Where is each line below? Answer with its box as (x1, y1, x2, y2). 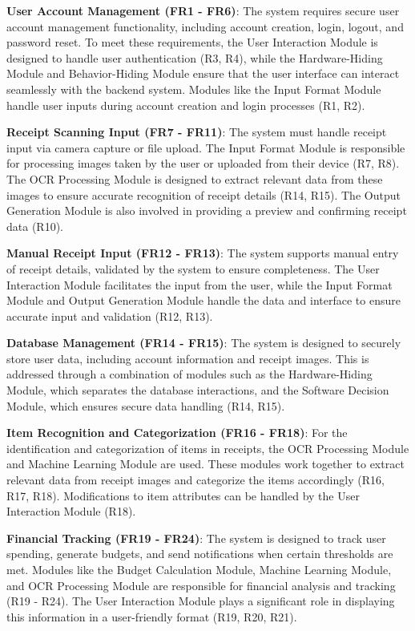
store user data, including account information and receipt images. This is (6, 350, 369, 366)
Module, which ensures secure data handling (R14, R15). (6, 397, 285, 414)
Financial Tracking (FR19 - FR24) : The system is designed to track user (6, 529, 386, 546)
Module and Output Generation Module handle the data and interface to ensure (6, 292, 401, 309)
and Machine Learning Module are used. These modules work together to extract (6, 455, 405, 472)
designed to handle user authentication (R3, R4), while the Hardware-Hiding (6, 49, 383, 66)
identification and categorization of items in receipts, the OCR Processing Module (6, 439, 409, 456)
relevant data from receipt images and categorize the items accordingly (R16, (6, 471, 385, 488)
